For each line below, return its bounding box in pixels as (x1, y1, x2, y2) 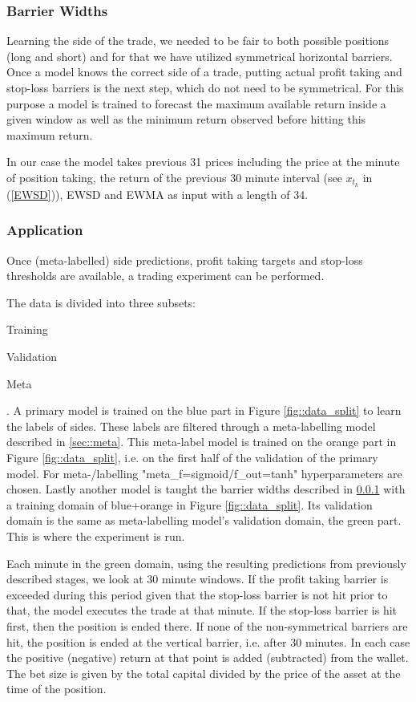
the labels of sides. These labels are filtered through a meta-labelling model (6, 417, 376, 434)
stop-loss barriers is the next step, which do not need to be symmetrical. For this (6, 79, 404, 95)
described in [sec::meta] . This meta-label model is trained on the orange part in (6, 433, 397, 450)
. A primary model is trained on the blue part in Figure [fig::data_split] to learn (6, 402, 402, 419)
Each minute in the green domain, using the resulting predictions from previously (6, 554, 406, 571)
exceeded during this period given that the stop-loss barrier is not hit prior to (6, 586, 388, 603)
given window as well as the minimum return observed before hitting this (6, 111, 366, 128)
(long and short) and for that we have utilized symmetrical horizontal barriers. (6, 47, 393, 64)
